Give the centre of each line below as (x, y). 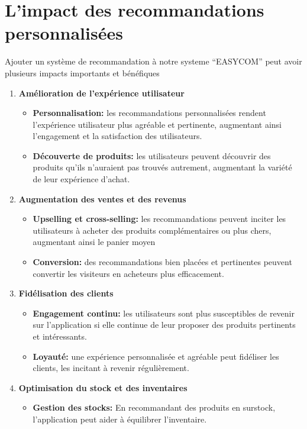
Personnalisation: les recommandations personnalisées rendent (149, 113)
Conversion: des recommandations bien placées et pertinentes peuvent (162, 262)
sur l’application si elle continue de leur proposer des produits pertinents (164, 325)
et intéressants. (60, 336)
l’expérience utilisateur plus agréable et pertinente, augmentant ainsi (157, 124)
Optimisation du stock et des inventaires (103, 387)
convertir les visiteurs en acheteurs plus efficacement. (128, 273)
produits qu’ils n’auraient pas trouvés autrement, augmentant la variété (162, 167)
